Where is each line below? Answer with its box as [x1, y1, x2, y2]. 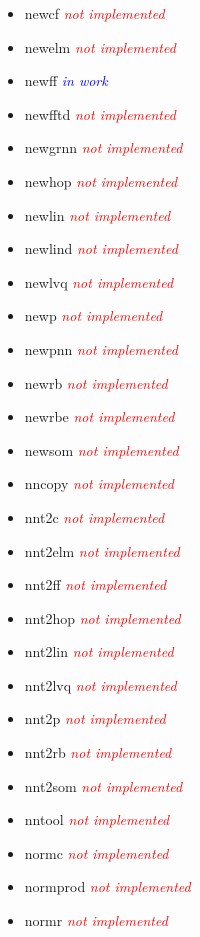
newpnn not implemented [24, 338, 178, 359]
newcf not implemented [24, 3, 165, 23]
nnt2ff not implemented [24, 574, 167, 595]
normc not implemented [24, 842, 169, 863]
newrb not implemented [24, 372, 168, 393]
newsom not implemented [24, 439, 179, 460]
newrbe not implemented [24, 406, 175, 427]
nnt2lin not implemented [24, 641, 174, 662]
